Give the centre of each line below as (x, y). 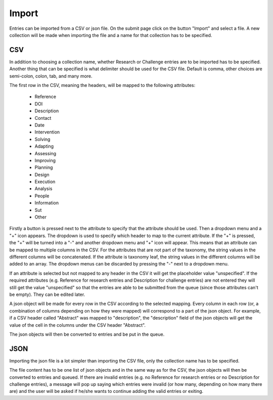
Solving (42, 139)
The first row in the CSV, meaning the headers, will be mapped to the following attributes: (102, 85)
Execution (45, 182)
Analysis (43, 189)
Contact (43, 118)
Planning (44, 167)
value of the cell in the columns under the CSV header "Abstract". (78, 325)
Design (42, 174)
